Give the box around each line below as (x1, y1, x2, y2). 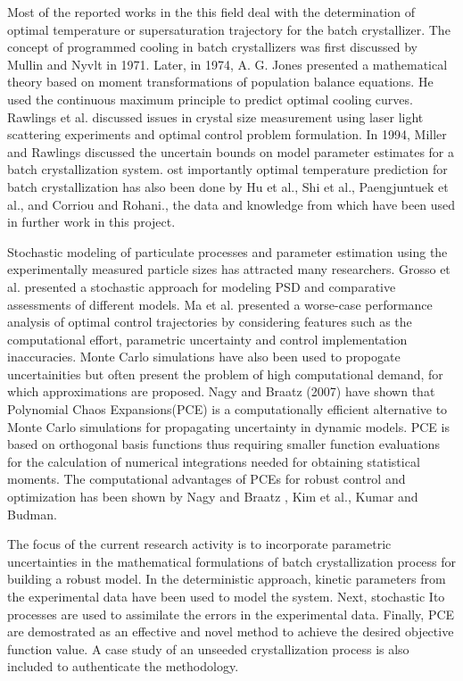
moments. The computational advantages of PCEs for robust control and (7, 469, 406, 488)
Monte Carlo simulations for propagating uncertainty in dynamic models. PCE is (7, 417, 450, 436)
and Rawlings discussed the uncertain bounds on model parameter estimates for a (7, 142, 454, 161)
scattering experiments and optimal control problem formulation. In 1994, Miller (7, 125, 447, 144)
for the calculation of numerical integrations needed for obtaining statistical (7, 452, 420, 470)
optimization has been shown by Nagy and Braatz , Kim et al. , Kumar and (7, 487, 418, 506)
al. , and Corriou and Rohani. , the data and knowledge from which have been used (7, 195, 456, 213)
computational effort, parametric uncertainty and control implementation (7, 329, 408, 348)
